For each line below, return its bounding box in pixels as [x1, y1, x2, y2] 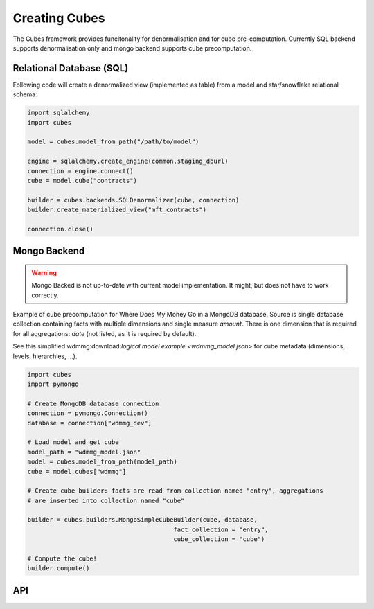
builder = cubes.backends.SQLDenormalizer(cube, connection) [27, 196, 240, 204]
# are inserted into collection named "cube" [27, 496, 185, 504]
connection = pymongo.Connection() [27, 409, 148, 417]
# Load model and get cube [27, 439, 119, 446]
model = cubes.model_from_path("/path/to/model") [27, 138, 199, 145]
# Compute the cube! [27, 555, 97, 563]
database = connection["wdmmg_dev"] [27, 419, 152, 427]
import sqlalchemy [27, 109, 90, 117]
